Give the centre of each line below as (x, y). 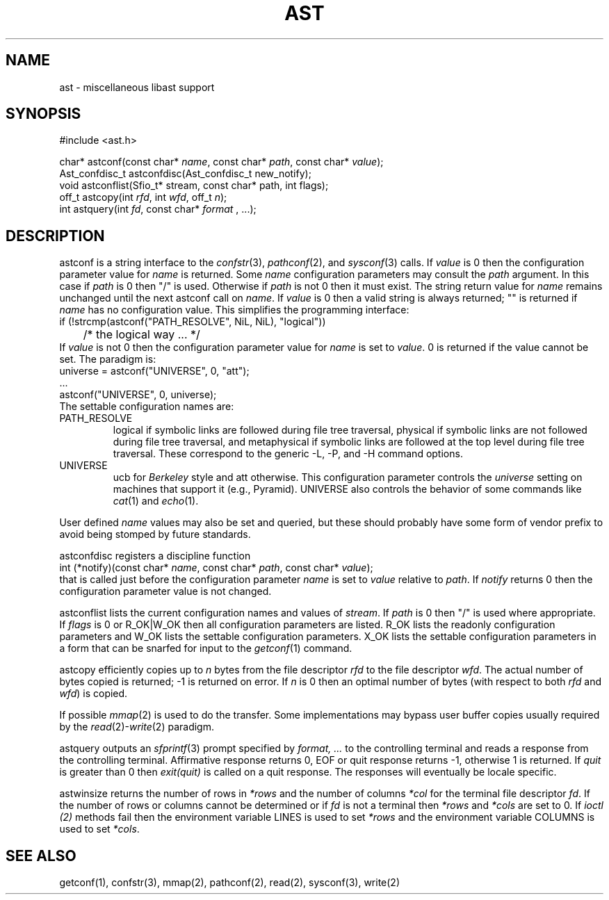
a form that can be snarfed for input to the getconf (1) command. (206, 648)
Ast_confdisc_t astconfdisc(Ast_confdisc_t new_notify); (185, 174)
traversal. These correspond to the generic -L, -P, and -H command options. (288, 454)
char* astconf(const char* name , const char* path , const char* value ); (221, 162)
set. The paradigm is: (108, 359)
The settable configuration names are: (147, 407)
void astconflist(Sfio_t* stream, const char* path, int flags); (194, 186)
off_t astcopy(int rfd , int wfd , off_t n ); (143, 197)
